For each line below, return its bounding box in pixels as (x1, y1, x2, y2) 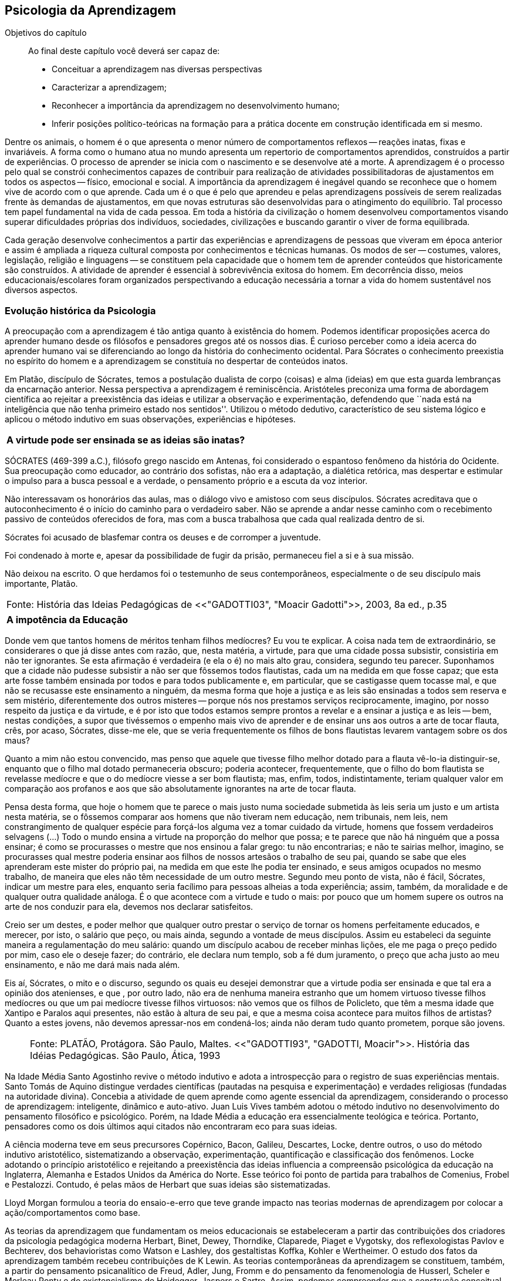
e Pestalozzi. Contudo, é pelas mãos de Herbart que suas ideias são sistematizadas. (5, 1179, 331, 1190)
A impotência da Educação (6, 614, 128, 626)
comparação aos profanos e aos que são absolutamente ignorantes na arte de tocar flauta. (5, 784, 356, 794)
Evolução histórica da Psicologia (5, 304, 156, 317)
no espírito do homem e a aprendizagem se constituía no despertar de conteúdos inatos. (5, 356, 348, 367)
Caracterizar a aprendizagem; (52, 82, 167, 93)
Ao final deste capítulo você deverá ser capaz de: (28, 46, 220, 56)
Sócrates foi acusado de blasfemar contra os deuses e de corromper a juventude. (5, 532, 321, 543)
